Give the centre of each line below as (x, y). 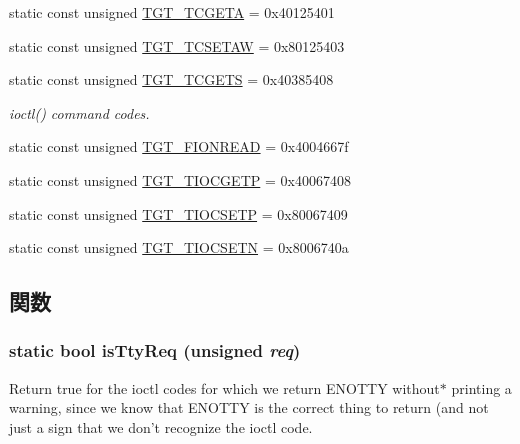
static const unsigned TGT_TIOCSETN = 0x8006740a (179, 247)
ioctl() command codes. (79, 112)
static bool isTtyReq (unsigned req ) (155, 350)
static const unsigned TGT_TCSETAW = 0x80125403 (177, 45)
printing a (481, 387)
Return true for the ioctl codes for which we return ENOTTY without (224, 387)
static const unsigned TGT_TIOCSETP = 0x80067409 (178, 213)
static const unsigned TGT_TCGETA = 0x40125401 (172, 12)
